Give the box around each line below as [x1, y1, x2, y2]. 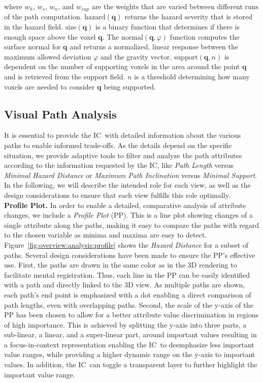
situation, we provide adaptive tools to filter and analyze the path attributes [4, 150, 242, 160]
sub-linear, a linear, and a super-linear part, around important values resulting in [4, 329, 257, 340]
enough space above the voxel [4, 31, 96, 42]
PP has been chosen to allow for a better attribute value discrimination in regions [4, 309, 259, 320]
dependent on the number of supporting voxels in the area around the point [4, 61, 240, 72]
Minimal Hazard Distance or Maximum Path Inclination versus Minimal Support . [4, 169, 257, 180]
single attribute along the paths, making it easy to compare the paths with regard [4, 219, 259, 230]
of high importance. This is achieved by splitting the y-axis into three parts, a [4, 319, 247, 330]
